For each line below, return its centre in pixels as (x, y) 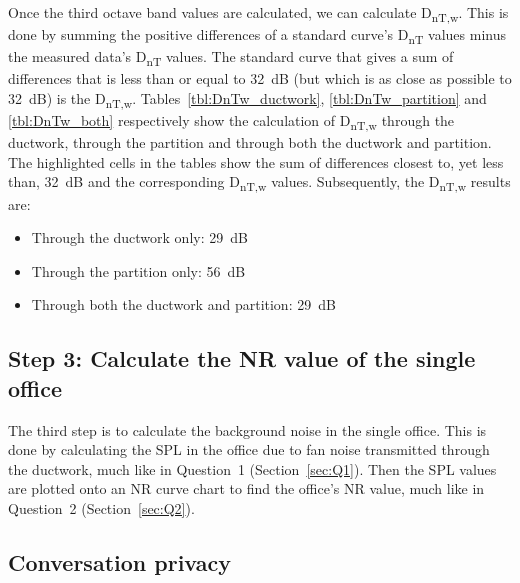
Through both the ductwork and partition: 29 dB (183, 304)
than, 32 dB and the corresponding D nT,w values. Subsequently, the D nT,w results (259, 183)
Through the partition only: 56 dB (138, 270)
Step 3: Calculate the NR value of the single (242, 358)
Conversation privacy (119, 561)
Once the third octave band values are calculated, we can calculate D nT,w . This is (258, 13)
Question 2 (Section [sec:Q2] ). (101, 507)
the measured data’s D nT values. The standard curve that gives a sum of (231, 58)
